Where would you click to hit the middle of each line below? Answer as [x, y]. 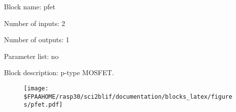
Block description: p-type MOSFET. [59, 72]
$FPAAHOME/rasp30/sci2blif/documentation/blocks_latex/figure [128, 97]
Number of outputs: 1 [37, 40]
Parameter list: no [31, 56]
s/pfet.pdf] [43, 105]
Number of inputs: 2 [35, 23]
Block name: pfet [30, 6]
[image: [36, 88]
